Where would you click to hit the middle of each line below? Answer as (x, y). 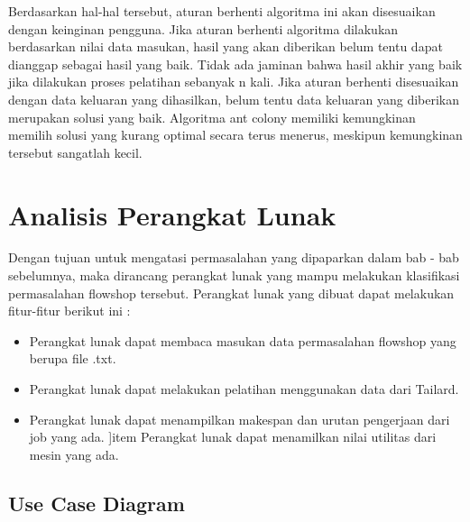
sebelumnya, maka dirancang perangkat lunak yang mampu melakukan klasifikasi (234, 275)
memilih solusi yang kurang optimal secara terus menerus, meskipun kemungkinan (235, 135)
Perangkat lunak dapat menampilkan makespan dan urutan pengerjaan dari (240, 419)
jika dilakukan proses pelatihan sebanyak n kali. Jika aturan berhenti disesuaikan (234, 82)
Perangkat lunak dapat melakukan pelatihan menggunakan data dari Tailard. (244, 389)
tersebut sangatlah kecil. (75, 152)
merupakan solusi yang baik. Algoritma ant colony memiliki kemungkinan (212, 117)
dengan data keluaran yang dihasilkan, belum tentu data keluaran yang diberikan (234, 99)
